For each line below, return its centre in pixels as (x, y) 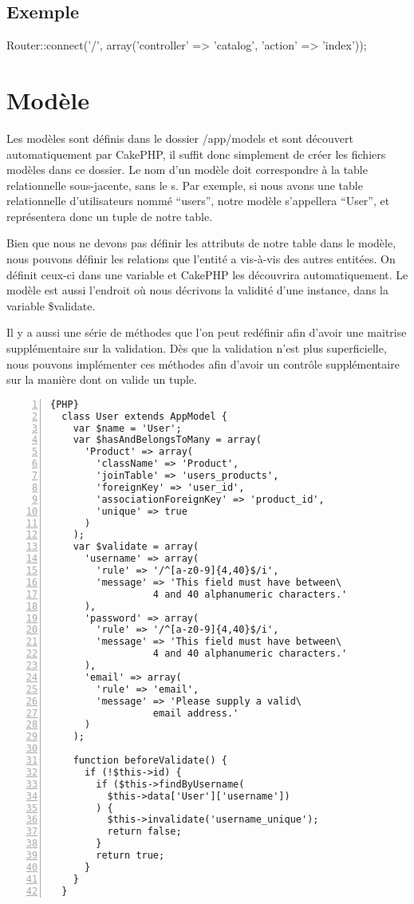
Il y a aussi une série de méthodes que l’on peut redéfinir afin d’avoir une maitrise (207, 332)
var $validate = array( (136, 547)
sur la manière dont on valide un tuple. (102, 379)
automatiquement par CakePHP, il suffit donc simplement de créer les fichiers (196, 154)
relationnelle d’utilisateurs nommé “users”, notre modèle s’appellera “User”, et (198, 201)
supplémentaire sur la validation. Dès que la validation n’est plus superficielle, (197, 348)
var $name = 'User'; (127, 428)
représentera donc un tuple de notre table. (110, 216)
